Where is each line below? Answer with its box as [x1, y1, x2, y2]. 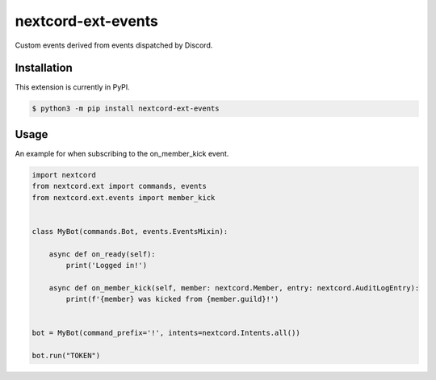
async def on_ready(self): [48, 249, 157, 258]
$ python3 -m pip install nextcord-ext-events [31, 104, 220, 113]
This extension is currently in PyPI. [15, 82, 131, 92]
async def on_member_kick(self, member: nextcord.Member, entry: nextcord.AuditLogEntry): [48, 283, 420, 292]
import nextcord [31, 170, 97, 179]
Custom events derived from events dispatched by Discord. [15, 40, 213, 50]
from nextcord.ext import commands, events [31, 182, 208, 191]
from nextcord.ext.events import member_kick [31, 193, 216, 202]
